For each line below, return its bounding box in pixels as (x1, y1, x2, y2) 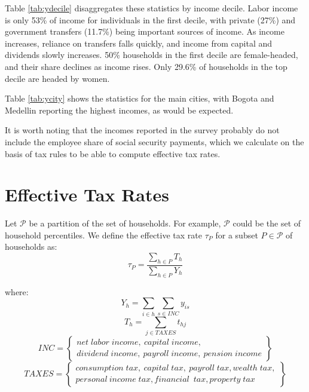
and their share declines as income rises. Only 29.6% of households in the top (5, 60, 287, 72)
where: (5, 285, 29, 298)
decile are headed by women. (5, 72, 110, 84)
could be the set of (232, 217, 301, 229)
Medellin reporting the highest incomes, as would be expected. (5, 103, 234, 116)
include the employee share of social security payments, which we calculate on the (5, 135, 304, 148)
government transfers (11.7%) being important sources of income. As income (5, 25, 284, 38)
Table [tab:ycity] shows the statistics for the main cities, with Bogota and (5, 92, 274, 105)
